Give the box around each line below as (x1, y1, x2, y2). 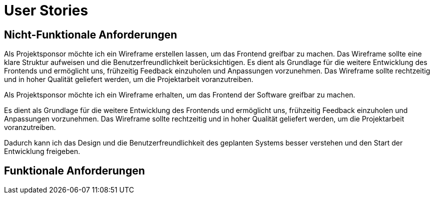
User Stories (4, 2, 88, 19)
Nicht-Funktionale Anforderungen (4, 28, 177, 41)
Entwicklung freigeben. (4, 147, 81, 156)
